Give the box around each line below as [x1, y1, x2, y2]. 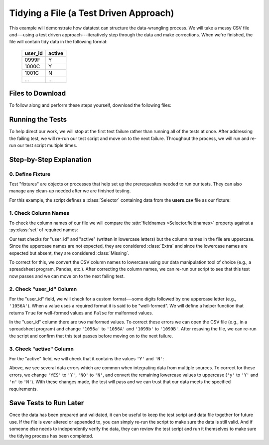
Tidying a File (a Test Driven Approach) [9, 7, 174, 18]
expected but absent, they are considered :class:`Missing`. [9, 250, 130, 256]
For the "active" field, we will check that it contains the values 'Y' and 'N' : [9, 355, 164, 361]
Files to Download [9, 89, 66, 98]
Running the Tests [9, 115, 67, 124]
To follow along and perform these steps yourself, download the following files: [9, 102, 172, 108]
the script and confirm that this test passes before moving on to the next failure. [9, 333, 173, 339]
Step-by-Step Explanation [9, 155, 92, 164]
